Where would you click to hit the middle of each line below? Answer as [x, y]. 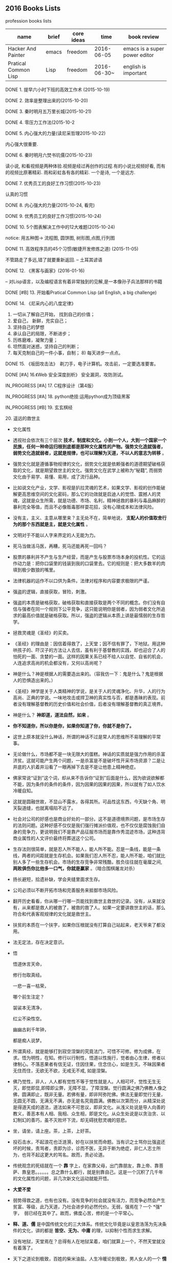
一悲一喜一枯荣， [31, 986]
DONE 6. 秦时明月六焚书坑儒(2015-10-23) [49, 155]
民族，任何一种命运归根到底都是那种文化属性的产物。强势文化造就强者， [89, 446]
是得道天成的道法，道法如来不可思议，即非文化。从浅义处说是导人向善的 [89, 1107]
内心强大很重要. [22, 144]
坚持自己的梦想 [28, 327]
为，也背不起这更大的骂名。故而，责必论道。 [60, 1155]
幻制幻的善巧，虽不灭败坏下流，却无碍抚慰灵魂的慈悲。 [71, 1120]
